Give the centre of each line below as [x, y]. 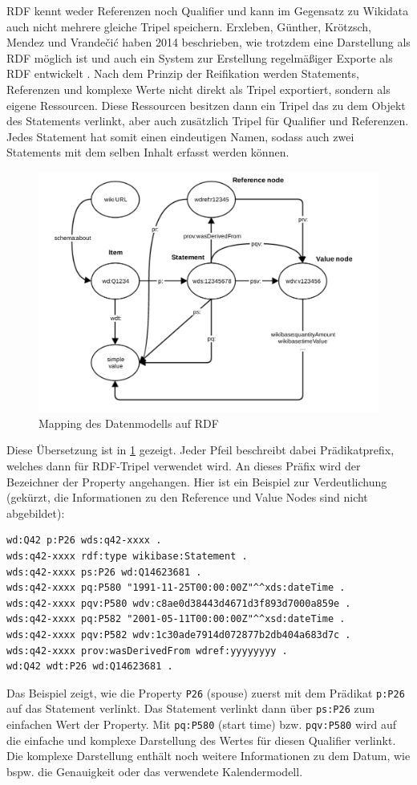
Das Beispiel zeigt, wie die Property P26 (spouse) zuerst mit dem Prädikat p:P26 [206, 692]
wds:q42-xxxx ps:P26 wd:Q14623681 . [104, 572]
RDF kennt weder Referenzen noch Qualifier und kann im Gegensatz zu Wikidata [208, 10]
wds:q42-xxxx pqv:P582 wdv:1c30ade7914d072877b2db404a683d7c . [179, 635]
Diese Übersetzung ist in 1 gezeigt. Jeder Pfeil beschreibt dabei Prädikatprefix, [200, 450]
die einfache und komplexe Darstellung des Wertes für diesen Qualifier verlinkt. [201, 740]
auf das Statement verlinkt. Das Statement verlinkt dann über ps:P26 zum [191, 708]
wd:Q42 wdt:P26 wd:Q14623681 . [90, 667]
